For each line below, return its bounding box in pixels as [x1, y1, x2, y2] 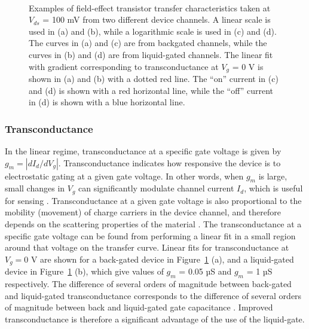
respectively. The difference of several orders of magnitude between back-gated [5, 278, 292, 290]
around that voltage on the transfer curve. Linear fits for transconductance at [5, 241, 289, 254]
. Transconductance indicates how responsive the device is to [58, 156, 281, 169]
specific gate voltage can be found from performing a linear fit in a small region [5, 229, 296, 242]
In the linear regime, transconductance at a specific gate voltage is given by [5, 145, 282, 157]
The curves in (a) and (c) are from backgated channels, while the [29, 36, 267, 49]
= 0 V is [232, 60, 264, 72]
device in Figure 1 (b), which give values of [5, 265, 164, 278]
